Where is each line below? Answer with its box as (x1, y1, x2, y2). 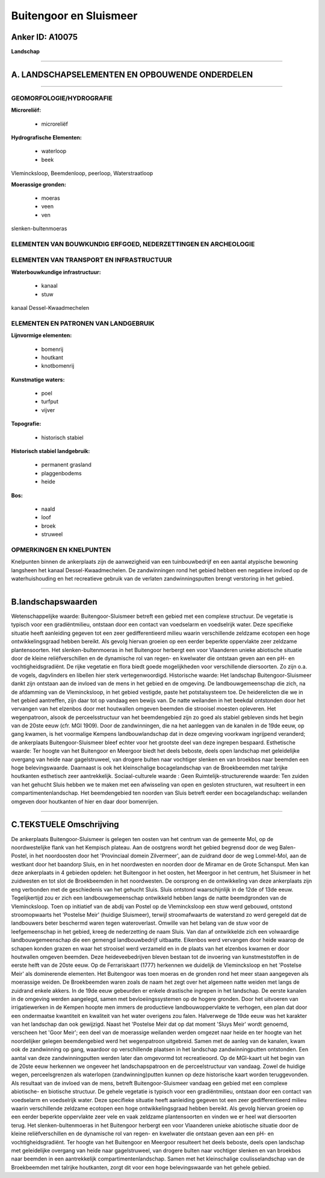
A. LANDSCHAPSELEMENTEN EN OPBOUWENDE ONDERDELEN (11, 69, 253, 79)
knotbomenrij (41, 362, 75, 369)
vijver (41, 406, 55, 413)
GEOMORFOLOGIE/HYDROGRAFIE (11, 94, 113, 102)
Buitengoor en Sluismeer (11, 9, 138, 22)
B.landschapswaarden (11, 596, 97, 607)
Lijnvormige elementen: (11, 332, 72, 339)
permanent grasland (41, 461, 91, 469)
